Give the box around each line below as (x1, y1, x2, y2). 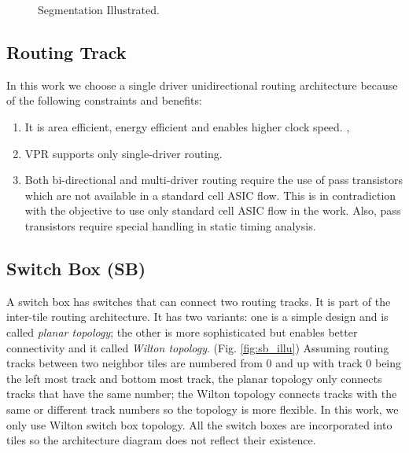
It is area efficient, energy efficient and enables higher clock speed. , (24, 118, 350, 134)
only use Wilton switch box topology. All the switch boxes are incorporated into (6, 416, 392, 433)
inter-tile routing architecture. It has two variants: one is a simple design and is (6, 308, 389, 325)
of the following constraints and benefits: (6, 92, 202, 109)
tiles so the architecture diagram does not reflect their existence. (6, 432, 316, 448)
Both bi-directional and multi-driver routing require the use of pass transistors (24, 171, 403, 188)
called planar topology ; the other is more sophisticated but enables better (6, 323, 358, 340)
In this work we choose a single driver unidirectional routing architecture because (6, 76, 398, 93)
